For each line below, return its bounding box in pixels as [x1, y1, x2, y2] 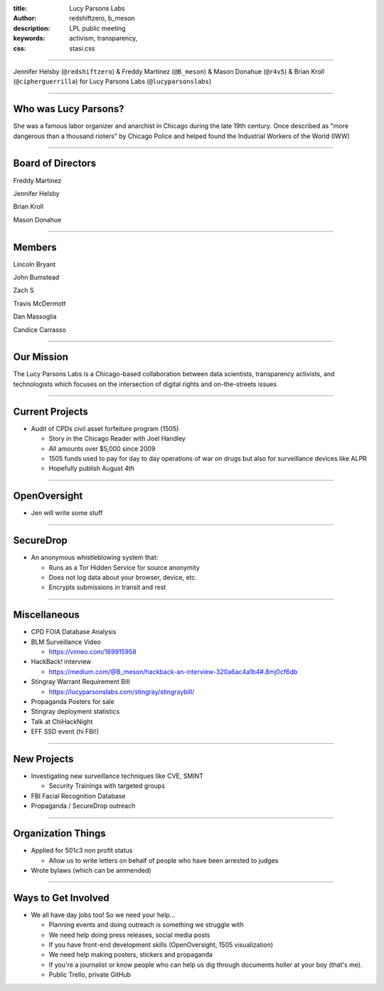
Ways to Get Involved [13, 891, 110, 904]
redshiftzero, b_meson [69, 14, 135, 23]
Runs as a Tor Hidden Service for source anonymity [48, 563, 201, 571]
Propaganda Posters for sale [31, 697, 115, 705]
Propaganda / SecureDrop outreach [31, 801, 136, 810]
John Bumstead [13, 273, 60, 281]
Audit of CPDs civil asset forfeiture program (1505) [31, 424, 179, 432]
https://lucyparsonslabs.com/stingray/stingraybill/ [48, 688, 195, 696]
